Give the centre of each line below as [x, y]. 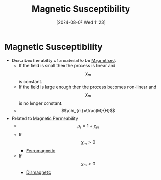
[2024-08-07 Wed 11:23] [81, 22]
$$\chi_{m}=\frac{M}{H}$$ [88, 111]
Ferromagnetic [41, 150]
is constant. [30, 82]
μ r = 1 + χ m [88, 127]
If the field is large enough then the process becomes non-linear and [88, 87]
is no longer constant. [40, 103]
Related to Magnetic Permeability [45, 118]
